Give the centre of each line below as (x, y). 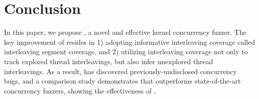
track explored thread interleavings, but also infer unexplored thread (109, 61)
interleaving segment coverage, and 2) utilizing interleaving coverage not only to (126, 51)
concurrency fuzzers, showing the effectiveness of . (80, 90)
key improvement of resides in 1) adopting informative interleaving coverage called (129, 42)
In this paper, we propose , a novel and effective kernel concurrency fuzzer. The (125, 32)
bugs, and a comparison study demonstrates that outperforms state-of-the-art (123, 81)
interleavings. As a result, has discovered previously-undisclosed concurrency (121, 71)
